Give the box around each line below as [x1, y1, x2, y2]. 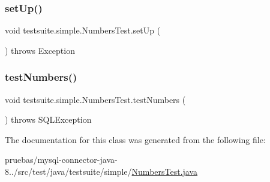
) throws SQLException [5, 113, 92, 126]
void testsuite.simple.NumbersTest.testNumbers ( [5, 93, 186, 105]
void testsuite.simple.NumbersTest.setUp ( [5, 24, 161, 37]
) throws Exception [5, 44, 75, 56]
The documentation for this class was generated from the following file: [5, 133, 266, 145]
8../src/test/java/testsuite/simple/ [5, 165, 132, 177]
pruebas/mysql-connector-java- [5, 153, 118, 166]
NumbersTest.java [131, 165, 198, 177]
